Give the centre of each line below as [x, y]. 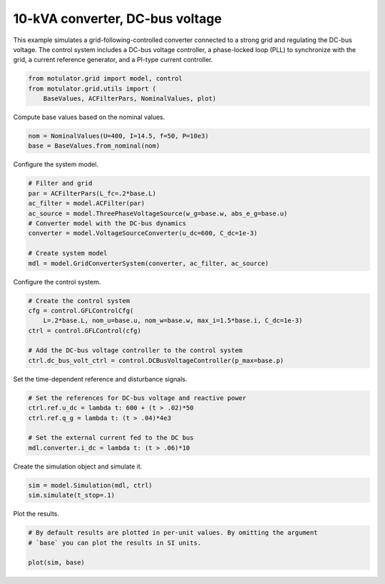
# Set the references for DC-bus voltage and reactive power [137, 398]
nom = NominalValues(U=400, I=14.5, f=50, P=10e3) [119, 136]
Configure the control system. [57, 282]
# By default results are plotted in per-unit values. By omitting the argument [173, 533]
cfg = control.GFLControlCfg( [81, 311]
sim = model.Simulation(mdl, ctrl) [90, 485]
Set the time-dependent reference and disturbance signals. [101, 379]
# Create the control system [79, 301]
